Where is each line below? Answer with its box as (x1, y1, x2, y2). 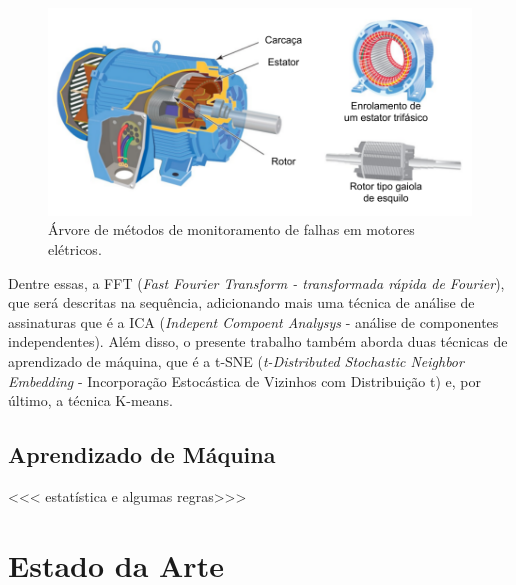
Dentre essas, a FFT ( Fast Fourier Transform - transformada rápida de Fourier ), (8, 272, 505, 293)
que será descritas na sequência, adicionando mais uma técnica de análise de (8, 292, 475, 313)
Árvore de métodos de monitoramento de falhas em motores (48, 219, 415, 240)
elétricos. (48, 238, 102, 259)
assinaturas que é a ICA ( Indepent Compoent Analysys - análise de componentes (8, 311, 499, 332)
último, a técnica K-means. (8, 390, 173, 411)
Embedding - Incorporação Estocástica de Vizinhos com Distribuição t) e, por (8, 370, 481, 391)
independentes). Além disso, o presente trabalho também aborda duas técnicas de (8, 331, 508, 352)
